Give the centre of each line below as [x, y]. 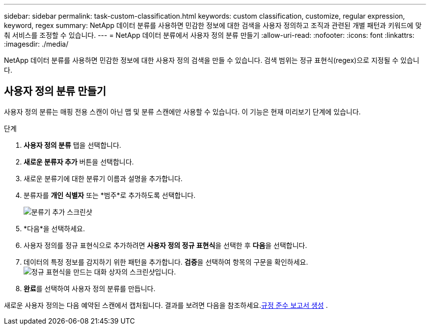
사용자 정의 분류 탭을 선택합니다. [72, 145]
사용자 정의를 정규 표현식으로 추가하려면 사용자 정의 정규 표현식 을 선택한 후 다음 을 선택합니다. [165, 245]
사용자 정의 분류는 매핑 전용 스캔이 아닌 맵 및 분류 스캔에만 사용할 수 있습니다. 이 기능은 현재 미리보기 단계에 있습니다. [182, 111]
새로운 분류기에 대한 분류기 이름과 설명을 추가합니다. [103, 178]
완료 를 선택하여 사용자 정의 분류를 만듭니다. [90, 288]
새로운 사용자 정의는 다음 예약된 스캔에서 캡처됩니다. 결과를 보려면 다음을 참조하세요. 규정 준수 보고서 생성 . [166, 305]
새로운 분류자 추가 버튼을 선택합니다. [79, 162]
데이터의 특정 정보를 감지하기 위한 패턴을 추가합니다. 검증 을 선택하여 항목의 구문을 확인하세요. [166, 262]
